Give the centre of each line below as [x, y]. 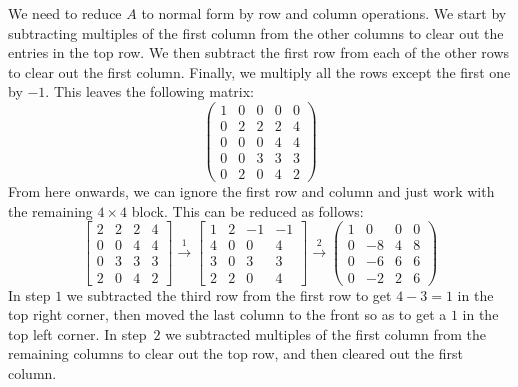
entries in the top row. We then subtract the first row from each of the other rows [259, 52]
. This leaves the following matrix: [149, 91]
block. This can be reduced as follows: [247, 210]
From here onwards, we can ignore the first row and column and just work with [251, 191]
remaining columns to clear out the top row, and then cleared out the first [235, 353]
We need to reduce [65, 13]
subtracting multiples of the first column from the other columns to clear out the [256, 32]
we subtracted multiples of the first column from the [326, 333]
